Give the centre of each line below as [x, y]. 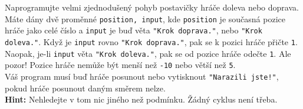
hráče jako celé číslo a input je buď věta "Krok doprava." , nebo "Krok [134, 30]
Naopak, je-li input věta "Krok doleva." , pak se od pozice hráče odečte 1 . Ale [148, 53]
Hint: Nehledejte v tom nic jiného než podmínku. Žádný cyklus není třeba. [141, 99]
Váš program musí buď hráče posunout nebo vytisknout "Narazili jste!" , [142, 76]
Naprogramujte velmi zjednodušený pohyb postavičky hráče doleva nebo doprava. [152, 7]
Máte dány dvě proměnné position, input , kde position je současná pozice [145, 18]
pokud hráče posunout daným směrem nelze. [85, 88]
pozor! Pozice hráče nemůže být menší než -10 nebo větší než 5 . [120, 65]
